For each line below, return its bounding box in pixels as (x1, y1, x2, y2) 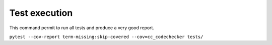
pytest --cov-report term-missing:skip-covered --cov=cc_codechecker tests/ (9, 34, 203, 40)
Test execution (9, 7, 73, 18)
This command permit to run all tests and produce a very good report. (9, 25, 155, 31)
